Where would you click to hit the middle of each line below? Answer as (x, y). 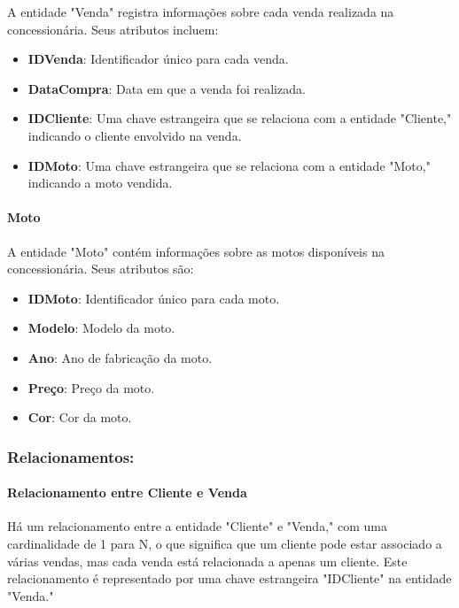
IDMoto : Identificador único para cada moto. (154, 298)
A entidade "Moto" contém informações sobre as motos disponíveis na (196, 251)
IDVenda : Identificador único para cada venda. (158, 59)
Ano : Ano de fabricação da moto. (120, 357)
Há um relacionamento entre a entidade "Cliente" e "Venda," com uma (197, 526)
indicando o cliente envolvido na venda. (135, 135)
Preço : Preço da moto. (91, 387)
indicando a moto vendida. (100, 183)
